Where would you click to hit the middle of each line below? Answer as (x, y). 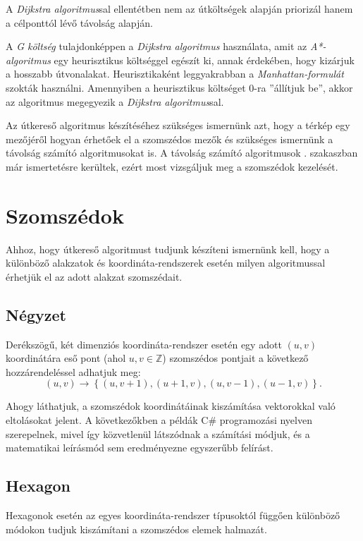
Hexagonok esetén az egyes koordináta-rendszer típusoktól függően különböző (173, 515)
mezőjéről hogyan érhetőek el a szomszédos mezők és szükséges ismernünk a (170, 139)
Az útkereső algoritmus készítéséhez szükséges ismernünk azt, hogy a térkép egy (178, 125)
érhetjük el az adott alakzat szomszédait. (94, 276)
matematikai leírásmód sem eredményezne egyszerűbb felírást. (140, 448)
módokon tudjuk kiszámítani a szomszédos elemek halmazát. (136, 529)
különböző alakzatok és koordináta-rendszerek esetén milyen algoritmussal (166, 263)
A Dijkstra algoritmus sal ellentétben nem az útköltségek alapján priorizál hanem (179, 8)
